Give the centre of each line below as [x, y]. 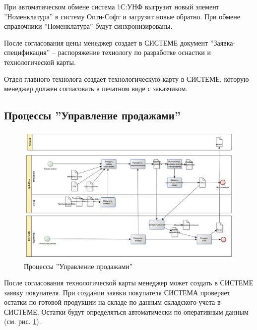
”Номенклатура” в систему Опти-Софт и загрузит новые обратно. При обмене [122, 16]
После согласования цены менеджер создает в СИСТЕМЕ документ [106, 42]
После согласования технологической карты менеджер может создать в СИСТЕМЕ [129, 283]
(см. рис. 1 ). [23, 321]
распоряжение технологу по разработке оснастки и [134, 52]
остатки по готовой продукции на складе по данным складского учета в [112, 302]
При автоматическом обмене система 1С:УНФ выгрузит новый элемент [112, 6]
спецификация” [27, 52]
